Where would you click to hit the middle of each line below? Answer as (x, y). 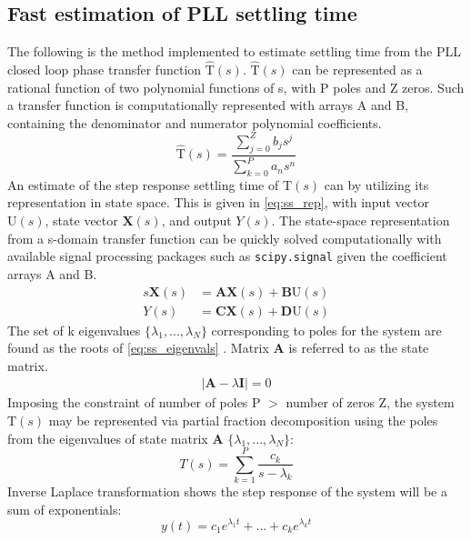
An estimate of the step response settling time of (143, 184)
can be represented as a (357, 70)
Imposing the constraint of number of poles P (134, 402)
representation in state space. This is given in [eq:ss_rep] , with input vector (218, 202)
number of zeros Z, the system (370, 402)
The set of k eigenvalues (74, 330)
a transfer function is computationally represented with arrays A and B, (208, 105)
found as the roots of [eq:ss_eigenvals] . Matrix (138, 348)
